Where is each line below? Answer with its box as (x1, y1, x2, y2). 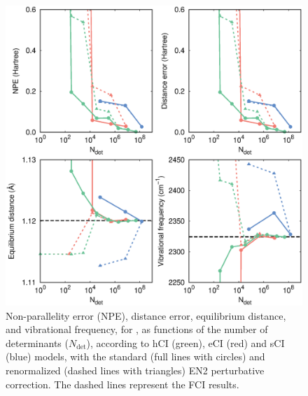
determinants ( (6, 335, 69, 350)
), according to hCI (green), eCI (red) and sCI (86, 335, 285, 350)
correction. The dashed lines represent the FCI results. (6, 376, 239, 391)
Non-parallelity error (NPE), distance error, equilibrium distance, (6, 308, 286, 323)
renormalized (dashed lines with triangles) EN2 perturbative (6, 362, 265, 377)
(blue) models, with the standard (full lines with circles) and (6, 349, 265, 364)
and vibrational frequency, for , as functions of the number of (6, 322, 268, 337)
